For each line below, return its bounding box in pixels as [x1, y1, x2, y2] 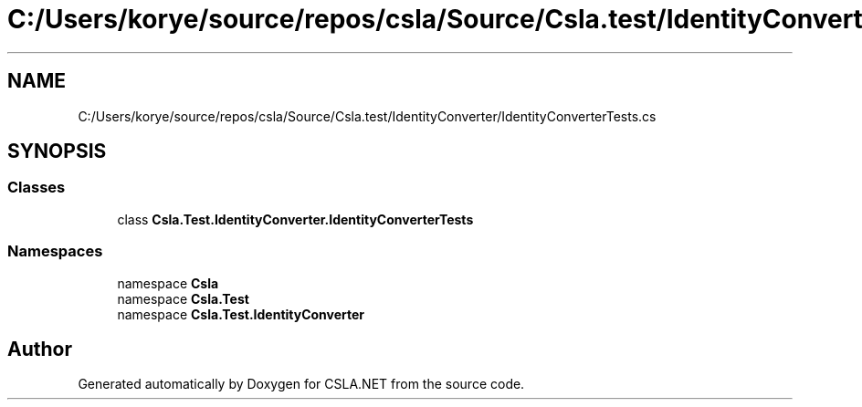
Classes [7, 178, 66, 197]
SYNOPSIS [7, 140, 107, 163]
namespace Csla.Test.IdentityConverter [117, 306, 365, 322]
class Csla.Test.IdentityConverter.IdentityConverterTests [117, 211, 474, 227]
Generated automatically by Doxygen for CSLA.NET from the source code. [78, 376, 525, 392]
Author [7, 337, 72, 360]
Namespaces [7, 242, 103, 261]
